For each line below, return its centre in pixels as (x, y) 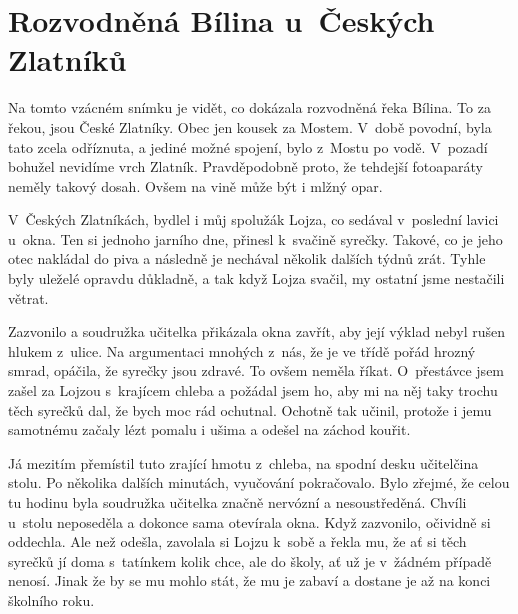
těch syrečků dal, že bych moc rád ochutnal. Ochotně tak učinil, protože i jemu (250, 409)
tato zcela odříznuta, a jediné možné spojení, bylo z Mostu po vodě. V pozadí (248, 146)
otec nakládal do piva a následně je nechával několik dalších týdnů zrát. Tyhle (247, 258)
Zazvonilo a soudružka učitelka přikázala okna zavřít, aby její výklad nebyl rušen (256, 331)
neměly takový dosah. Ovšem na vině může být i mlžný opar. (195, 185)
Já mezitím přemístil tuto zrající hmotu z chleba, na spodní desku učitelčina (243, 462)
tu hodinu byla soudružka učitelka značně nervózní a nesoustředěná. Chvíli (237, 502)
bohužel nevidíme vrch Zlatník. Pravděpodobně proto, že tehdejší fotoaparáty (245, 166)
